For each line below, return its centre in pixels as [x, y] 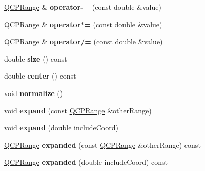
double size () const [36, 58]
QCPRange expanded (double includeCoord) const [86, 162]
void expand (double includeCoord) [61, 128]
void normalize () [34, 93]
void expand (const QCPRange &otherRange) [78, 110]
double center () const [40, 76]
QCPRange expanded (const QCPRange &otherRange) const [102, 145]
